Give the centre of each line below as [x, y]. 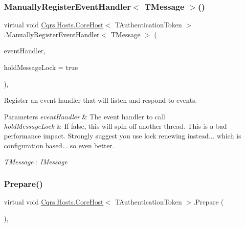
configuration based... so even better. [59, 145]
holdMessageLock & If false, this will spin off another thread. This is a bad [115, 126]
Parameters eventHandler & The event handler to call [85, 116]
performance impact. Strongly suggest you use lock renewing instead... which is [122, 135]
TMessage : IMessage [36, 162]
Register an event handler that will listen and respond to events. [100, 100]
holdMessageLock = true [41, 67]
